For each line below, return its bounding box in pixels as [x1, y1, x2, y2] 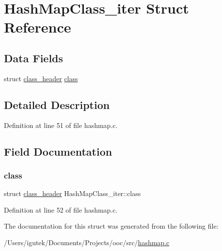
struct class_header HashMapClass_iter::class [4, 188, 141, 198]
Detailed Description [4, 97, 110, 112]
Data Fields [4, 50, 63, 65]
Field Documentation [4, 143, 112, 159]
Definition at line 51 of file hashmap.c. [4, 120, 118, 130]
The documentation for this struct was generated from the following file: [4, 221, 219, 231]
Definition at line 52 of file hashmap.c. [4, 204, 118, 215]
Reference [4, 17, 71, 37]
